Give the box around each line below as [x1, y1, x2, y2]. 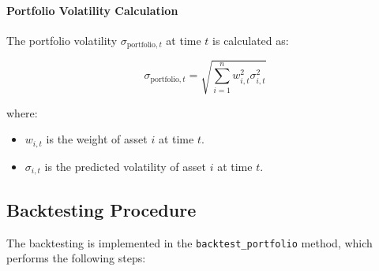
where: [6, 104, 38, 121]
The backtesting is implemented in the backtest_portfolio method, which [6, 234, 373, 251]
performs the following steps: [6, 250, 146, 266]
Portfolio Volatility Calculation [6, 2, 178, 18]
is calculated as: [212, 32, 289, 48]
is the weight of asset [46, 131, 148, 147]
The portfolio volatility [6, 32, 118, 48]
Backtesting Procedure [6, 197, 197, 221]
